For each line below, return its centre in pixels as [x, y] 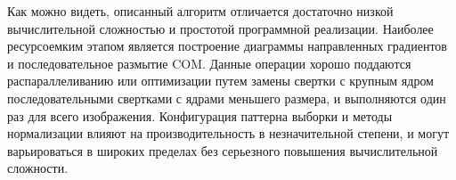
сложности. [38, 168]
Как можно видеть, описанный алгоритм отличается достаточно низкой [200, 11]
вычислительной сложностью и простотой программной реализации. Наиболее [220, 28]
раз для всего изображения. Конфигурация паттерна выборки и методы [200, 115]
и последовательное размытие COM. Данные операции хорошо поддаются [209, 63]
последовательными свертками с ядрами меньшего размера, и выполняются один [227, 98]
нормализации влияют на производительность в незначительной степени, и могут [228, 133]
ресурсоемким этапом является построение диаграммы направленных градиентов [227, 46]
